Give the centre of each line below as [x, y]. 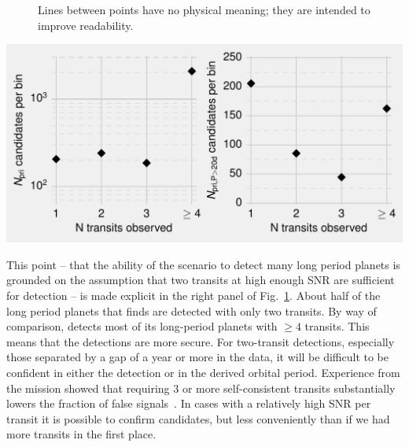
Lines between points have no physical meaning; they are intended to [204, 9]
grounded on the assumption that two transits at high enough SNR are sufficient [201, 280]
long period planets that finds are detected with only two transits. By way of [192, 310]
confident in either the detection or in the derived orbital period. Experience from [203, 372]
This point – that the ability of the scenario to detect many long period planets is [203, 264]
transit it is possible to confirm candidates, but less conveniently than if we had [198, 418]
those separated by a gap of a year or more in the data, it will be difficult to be [198, 357]
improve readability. [86, 25]
